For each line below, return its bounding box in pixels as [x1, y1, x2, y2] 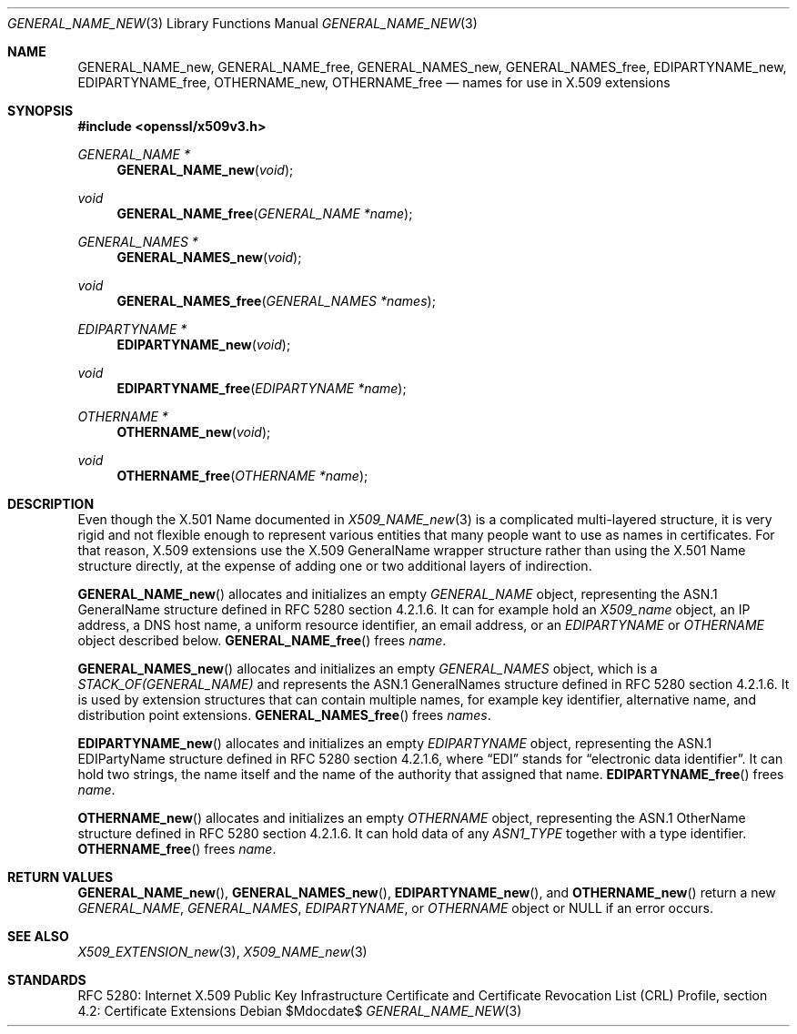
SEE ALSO [7, 928, 69, 944]
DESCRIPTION [7, 496, 95, 512]
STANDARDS [7, 972, 86, 988]
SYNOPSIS [7, 103, 74, 118]
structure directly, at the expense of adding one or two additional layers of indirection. [77, 558, 592, 573]
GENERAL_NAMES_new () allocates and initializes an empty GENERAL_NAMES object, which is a [77, 661, 658, 676]
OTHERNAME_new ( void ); [116, 424, 271, 440]
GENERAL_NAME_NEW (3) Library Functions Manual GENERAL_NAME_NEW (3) [7, 15, 478, 31]
